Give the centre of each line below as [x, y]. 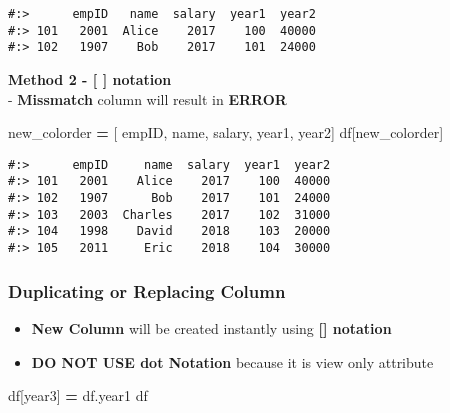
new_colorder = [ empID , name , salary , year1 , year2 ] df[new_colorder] [226, 132]
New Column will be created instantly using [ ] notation [211, 327]
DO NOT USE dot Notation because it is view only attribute [232, 361]
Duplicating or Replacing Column [147, 290]
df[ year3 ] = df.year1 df [78, 395]
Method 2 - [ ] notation [90, 78]
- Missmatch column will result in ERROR [147, 98]
